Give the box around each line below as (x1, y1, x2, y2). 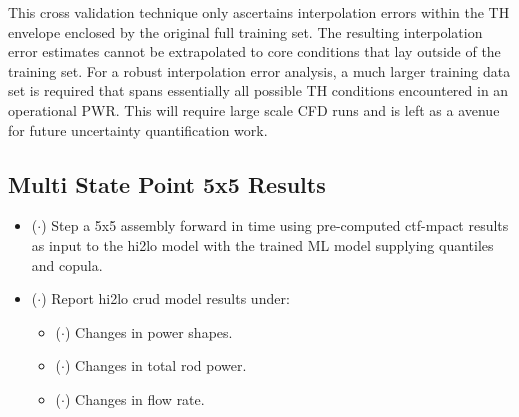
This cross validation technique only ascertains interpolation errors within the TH (8, 2, 510, 22)
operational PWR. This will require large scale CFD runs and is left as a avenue (8, 99, 500, 120)
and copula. (31, 254, 103, 275)
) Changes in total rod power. (64, 355, 247, 376)
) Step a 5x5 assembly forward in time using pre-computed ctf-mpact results (41, 215, 509, 236)
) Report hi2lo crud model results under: (41, 288, 290, 309)
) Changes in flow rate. (64, 388, 205, 409)
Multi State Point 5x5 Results (8, 168, 326, 199)
